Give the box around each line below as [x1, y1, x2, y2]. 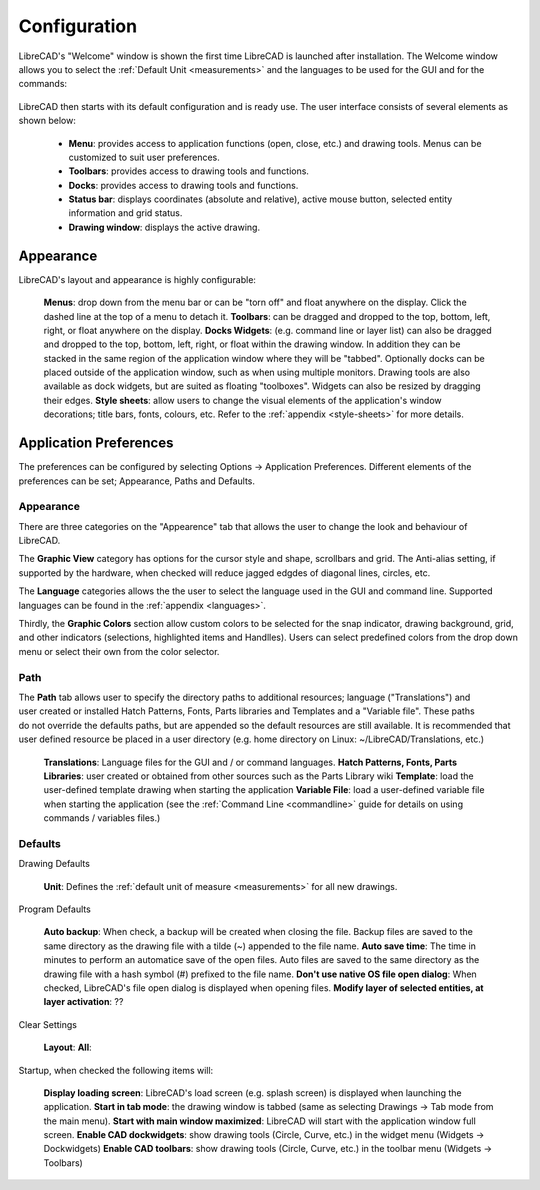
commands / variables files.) [43, 812, 161, 824]
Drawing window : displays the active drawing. [68, 221, 260, 233]
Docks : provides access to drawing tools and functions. [68, 179, 299, 191]
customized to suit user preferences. [68, 151, 220, 163]
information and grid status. [68, 207, 183, 219]
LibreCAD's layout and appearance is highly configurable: [18, 273, 257, 285]
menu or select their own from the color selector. [18, 645, 220, 657]
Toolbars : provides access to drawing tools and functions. [68, 165, 310, 177]
